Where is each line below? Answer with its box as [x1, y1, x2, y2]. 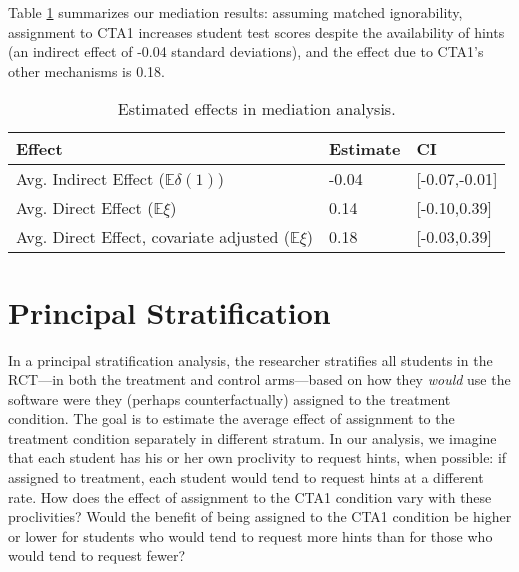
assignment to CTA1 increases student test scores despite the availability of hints [8, 21, 505, 42]
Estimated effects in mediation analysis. [117, 97, 396, 121]
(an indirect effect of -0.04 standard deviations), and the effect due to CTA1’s [8, 41, 484, 62]
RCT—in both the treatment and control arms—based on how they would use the [8, 369, 511, 390]
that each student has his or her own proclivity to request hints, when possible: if [8, 447, 507, 468]
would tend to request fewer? [8, 545, 186, 566]
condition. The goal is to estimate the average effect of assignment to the [8, 408, 455, 429]
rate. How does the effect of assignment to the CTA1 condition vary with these [8, 486, 492, 507]
